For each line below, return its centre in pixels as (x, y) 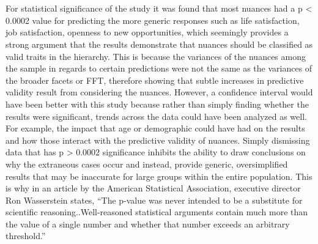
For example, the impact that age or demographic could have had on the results (155, 128)
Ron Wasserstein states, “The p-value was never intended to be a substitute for (154, 200)
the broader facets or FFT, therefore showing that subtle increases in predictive (155, 80)
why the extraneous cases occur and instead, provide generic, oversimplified (147, 164)
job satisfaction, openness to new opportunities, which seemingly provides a (147, 32)
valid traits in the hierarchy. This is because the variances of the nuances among (156, 56)
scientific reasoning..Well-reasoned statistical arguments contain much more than (157, 212)
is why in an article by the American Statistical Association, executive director (153, 188)
